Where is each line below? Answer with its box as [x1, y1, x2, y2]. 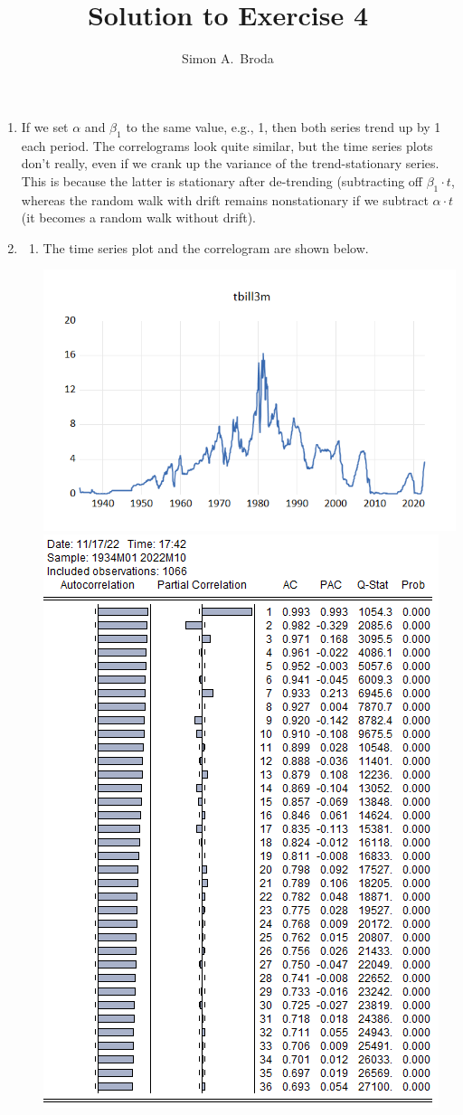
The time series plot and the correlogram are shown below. [43, 238, 369, 257]
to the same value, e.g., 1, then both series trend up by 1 [126, 117, 441, 136]
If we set [21, 117, 69, 136]
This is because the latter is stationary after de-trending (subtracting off [21, 171, 423, 190]
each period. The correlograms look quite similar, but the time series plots [21, 136, 433, 155]
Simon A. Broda [182, 49, 274, 68]
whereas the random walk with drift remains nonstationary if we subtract [21, 190, 429, 209]
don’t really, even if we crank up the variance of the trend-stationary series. [21, 154, 439, 173]
